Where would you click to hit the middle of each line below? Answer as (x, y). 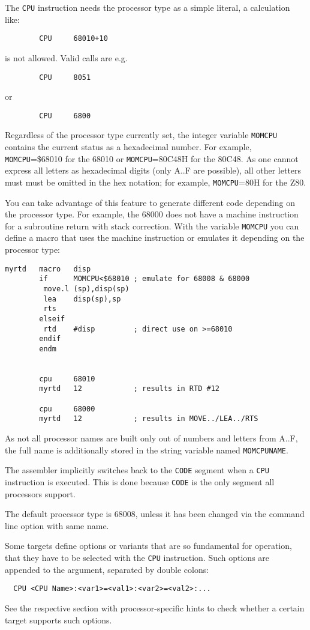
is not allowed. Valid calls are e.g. (66, 57)
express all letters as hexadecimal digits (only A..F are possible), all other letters (153, 170)
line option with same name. (57, 525)
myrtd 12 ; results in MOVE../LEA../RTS (149, 419)
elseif (52, 319)
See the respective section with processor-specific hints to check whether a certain (155, 607)
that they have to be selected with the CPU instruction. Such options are (137, 558)
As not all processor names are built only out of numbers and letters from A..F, (151, 438)
